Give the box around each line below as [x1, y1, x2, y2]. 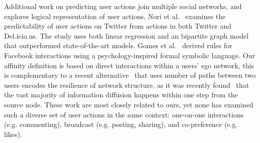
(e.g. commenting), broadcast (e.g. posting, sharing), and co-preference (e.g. [4, 119, 238, 129]
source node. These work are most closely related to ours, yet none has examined [4, 99, 253, 109]
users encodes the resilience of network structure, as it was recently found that [4, 79, 249, 90]
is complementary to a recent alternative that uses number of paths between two [4, 70, 256, 80]
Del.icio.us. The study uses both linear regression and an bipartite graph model [4, 30, 249, 41]
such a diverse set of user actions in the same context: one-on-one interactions [4, 109, 244, 119]
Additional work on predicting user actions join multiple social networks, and [4, 1, 242, 11]
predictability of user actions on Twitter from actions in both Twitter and [4, 21, 231, 31]
